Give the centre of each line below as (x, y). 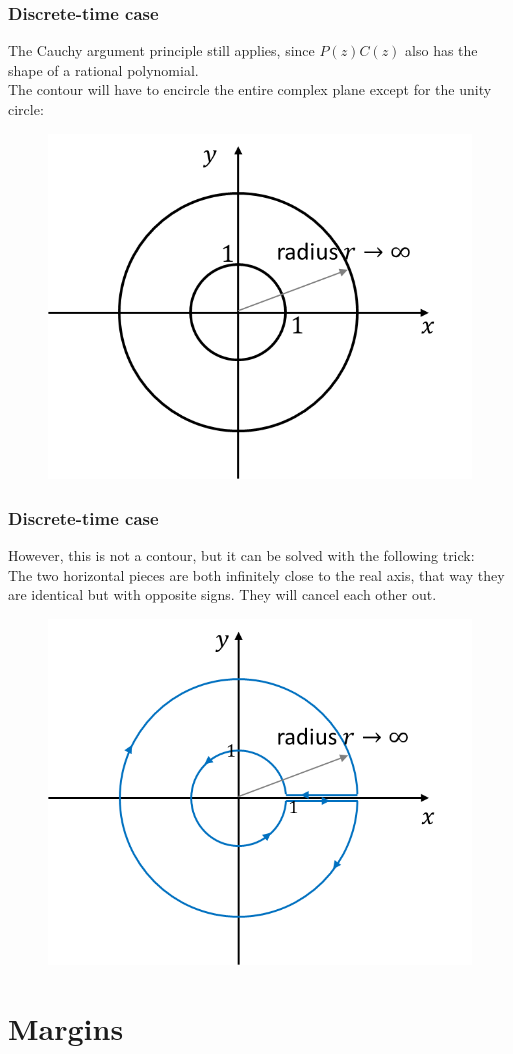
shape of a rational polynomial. (103, 69)
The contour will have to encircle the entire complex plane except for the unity (250, 89)
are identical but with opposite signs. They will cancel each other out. (222, 594)
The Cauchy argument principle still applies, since (161, 50)
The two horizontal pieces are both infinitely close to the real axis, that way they (256, 574)
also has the (441, 50)
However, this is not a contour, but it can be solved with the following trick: (241, 554)
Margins (66, 1027)
